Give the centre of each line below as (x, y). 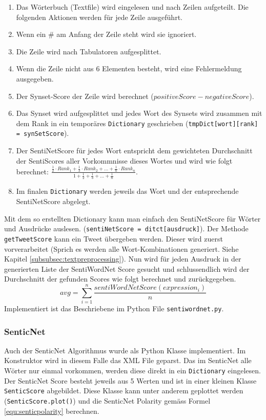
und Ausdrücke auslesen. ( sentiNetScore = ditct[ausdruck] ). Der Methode (126, 228)
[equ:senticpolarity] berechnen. (52, 411)
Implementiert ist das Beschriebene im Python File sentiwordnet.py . (114, 308)
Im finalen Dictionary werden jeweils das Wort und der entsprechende (127, 191)
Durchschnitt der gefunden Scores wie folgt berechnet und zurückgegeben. (120, 279)
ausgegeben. (35, 78)
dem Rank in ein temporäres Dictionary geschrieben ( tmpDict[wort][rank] (137, 123)
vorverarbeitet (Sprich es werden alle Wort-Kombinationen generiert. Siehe (121, 248)
